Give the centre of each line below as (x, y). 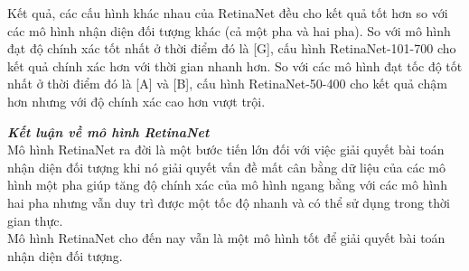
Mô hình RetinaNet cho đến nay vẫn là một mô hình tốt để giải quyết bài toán (226, 238)
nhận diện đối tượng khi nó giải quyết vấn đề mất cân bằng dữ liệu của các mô (226, 167)
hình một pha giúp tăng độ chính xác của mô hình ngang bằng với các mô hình (227, 185)
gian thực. (35, 220)
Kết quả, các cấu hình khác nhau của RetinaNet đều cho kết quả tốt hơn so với (228, 13)
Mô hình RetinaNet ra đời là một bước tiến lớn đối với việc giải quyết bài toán (226, 150)
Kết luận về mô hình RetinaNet (108, 131)
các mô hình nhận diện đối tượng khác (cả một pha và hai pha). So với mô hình (229, 30)
